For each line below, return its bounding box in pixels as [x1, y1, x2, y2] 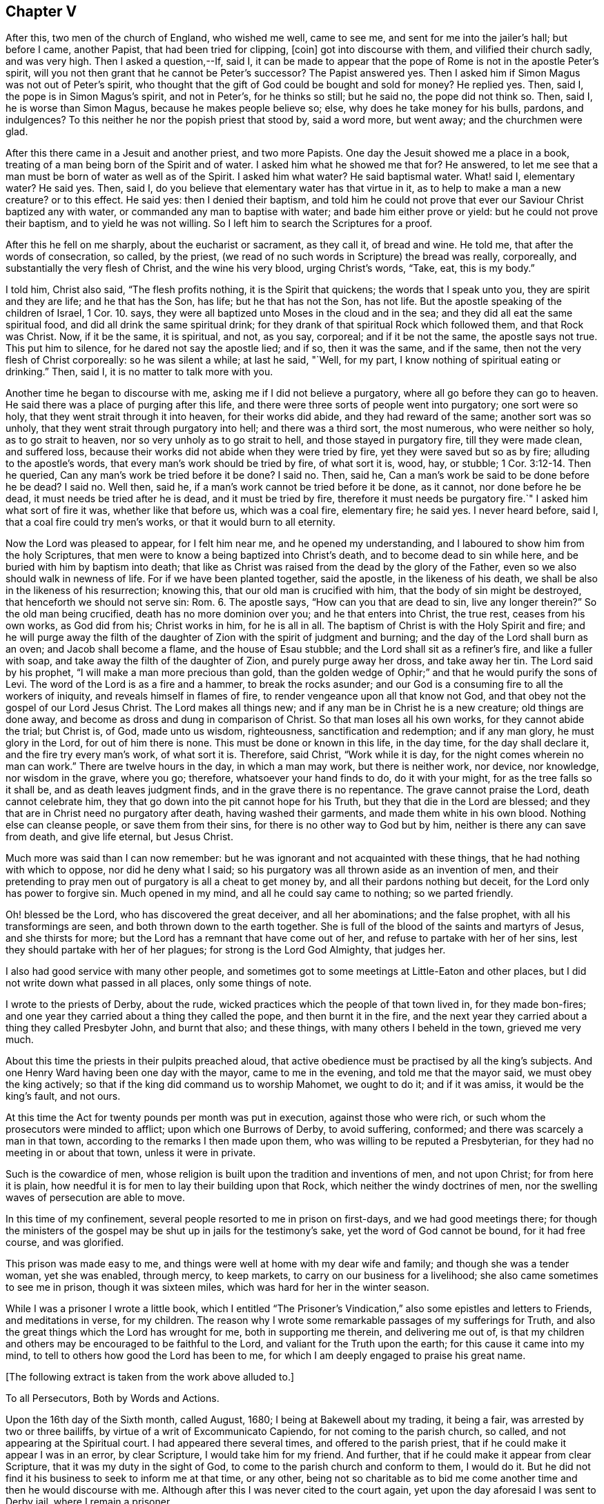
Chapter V [6, 3, 77, 20]
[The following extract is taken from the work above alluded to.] [6, 1371, 295, 1383]
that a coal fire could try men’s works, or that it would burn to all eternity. [6, 516, 335, 528]
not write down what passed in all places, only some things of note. [6, 977, 312, 989]
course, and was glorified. [6, 1236, 124, 1249]
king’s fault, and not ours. [6, 1090, 121, 1102]
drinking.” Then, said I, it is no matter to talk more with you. [6, 366, 273, 378]
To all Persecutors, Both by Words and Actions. [6, 1392, 220, 1405]
